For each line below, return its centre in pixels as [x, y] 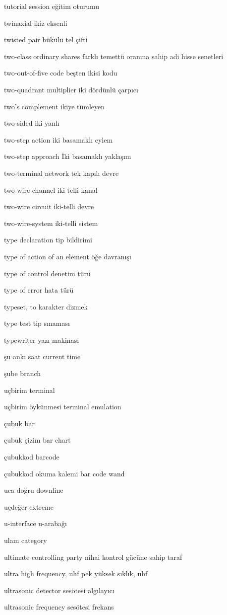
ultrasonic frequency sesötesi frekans [59, 607]
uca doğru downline [34, 490]
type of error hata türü [39, 290]
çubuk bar [19, 423]
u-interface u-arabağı [35, 523]
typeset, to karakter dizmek [46, 306]
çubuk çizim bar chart [37, 440]
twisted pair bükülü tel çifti [46, 39]
